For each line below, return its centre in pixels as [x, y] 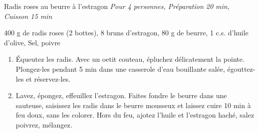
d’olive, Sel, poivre [32, 42]
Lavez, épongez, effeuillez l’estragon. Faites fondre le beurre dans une [121, 95]
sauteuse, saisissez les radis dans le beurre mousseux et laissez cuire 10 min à [133, 105]
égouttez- [241, 68]
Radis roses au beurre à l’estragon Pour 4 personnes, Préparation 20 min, [117, 6]
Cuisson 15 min [28, 16]
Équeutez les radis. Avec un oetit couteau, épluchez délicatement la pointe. [130, 59]
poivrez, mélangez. [44, 124]
